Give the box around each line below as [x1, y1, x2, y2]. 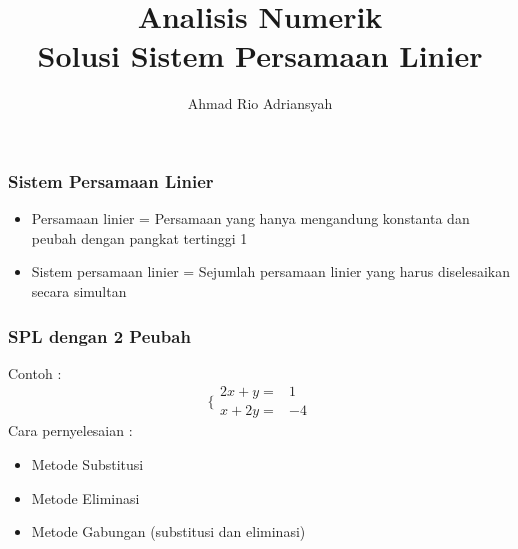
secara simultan [31, 280, 127, 301]
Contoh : [8, 362, 62, 383]
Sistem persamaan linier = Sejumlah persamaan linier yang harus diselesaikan [31, 261, 511, 282]
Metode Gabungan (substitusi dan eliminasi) [31, 521, 306, 542]
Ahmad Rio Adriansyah [187, 93, 333, 114]
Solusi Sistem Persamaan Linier [37, 35, 483, 76]
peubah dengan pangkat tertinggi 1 [31, 227, 248, 248]
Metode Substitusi [31, 454, 144, 475]
